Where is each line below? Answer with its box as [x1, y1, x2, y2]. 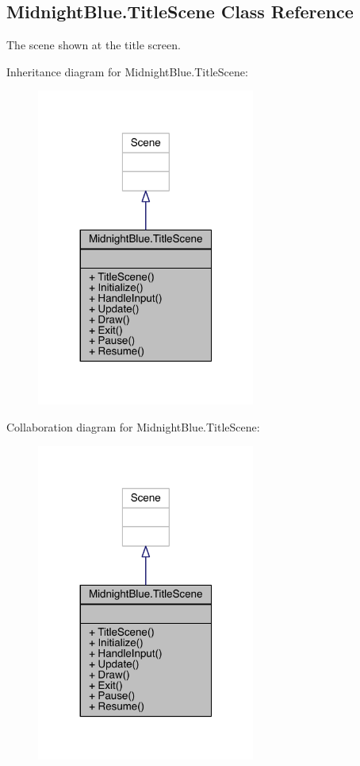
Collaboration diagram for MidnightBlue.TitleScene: [6, 418, 260, 435]
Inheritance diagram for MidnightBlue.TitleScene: [6, 63, 248, 79]
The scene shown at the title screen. [6, 37, 181, 53]
